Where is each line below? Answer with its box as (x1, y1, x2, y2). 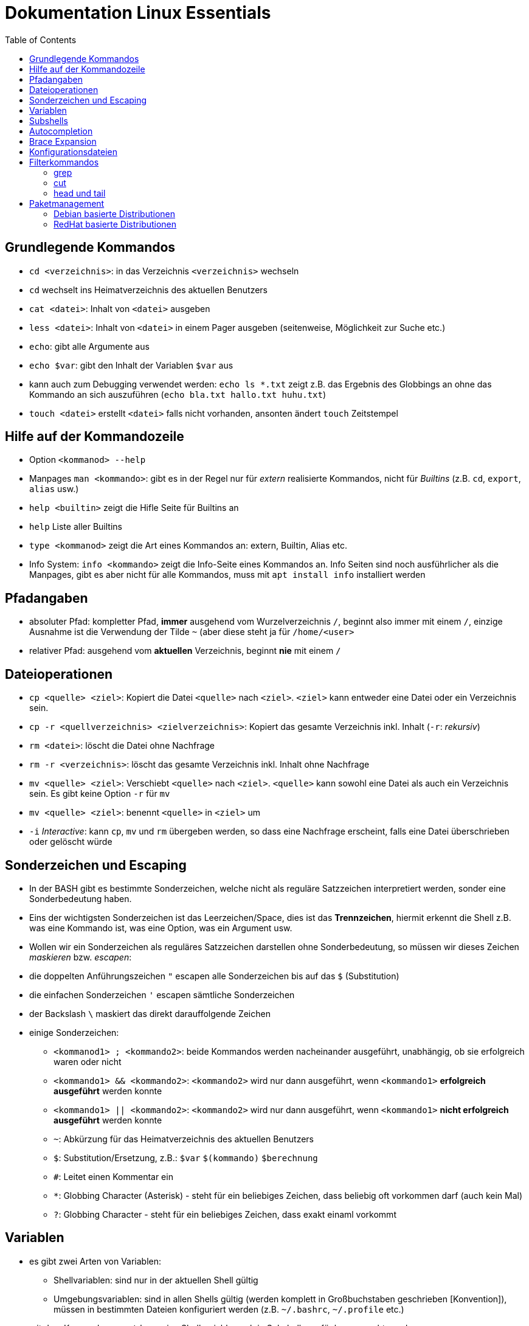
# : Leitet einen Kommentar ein (54, 1171, 173, 1182)
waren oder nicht (54, 1056, 122, 1067)
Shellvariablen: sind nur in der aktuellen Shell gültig (54, 1274, 258, 1285)
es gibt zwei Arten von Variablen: (29, 1255, 162, 1266)
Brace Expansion (29, 136, 97, 147)
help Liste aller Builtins (29, 521, 122, 532)
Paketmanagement (29, 198, 105, 209)
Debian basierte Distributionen (54, 208, 176, 219)
